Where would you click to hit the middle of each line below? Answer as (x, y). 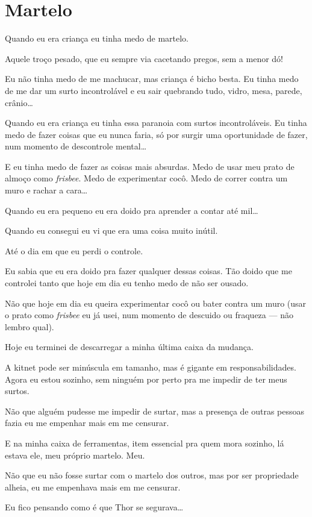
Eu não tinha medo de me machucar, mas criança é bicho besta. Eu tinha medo (152, 79)
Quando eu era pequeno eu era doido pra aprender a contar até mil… (132, 210)
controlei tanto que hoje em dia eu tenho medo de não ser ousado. (127, 283)
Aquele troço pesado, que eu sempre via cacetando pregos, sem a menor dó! (144, 58)
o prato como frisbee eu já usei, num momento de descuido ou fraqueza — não (149, 315)
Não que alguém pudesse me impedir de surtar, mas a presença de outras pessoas (155, 411)
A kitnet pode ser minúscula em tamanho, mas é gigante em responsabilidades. (151, 367)
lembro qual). (30, 326)
